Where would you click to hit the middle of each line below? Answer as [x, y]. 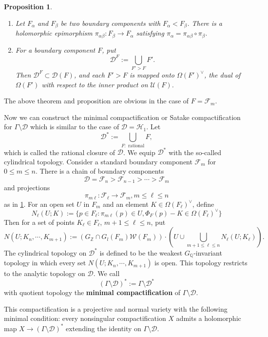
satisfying [150, 33]
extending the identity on [104, 328]
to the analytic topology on [45, 273]
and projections [27, 188]
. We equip [139, 152]
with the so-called [195, 152]
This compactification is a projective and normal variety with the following [116, 308]
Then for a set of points [39, 222]
